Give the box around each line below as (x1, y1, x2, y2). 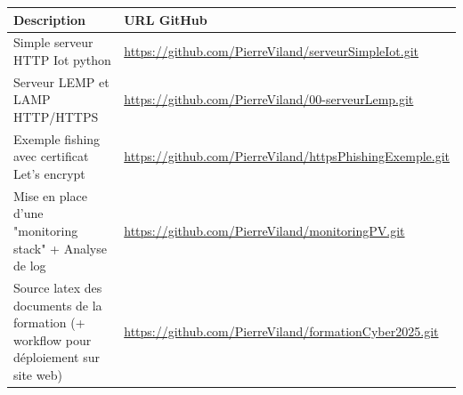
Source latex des (13, 278, 102, 297)
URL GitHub (124, 10, 207, 28)
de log (13, 256, 46, 275)
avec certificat (13, 147, 89, 165)
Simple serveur (13, 33, 93, 52)
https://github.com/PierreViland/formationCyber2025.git (124, 322, 439, 341)
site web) (13, 366, 62, 384)
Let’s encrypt (13, 165, 85, 182)
